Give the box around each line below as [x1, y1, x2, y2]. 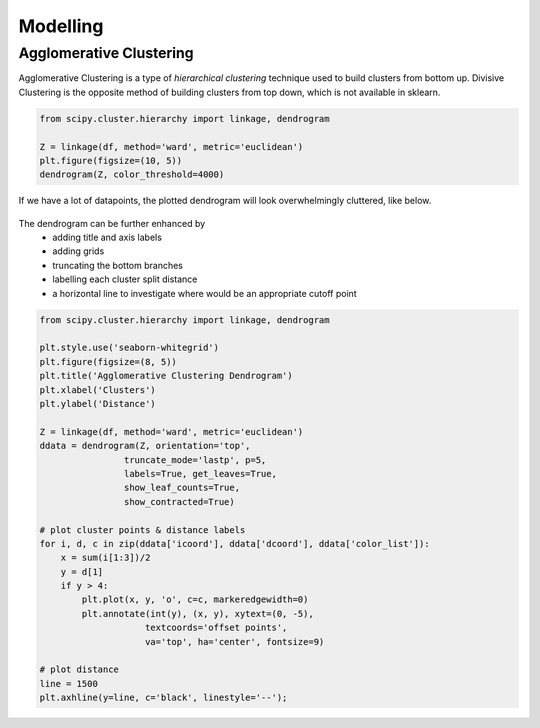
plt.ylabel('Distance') [39, 398, 157, 409]
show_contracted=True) [123, 496, 235, 507]
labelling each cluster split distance [52, 273, 198, 285]
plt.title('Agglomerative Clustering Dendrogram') [39, 370, 294, 382]
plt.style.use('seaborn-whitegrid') [39, 342, 220, 354]
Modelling [18, 15, 104, 37]
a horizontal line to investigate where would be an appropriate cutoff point [52, 287, 357, 299]
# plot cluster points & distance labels [39, 524, 246, 535]
